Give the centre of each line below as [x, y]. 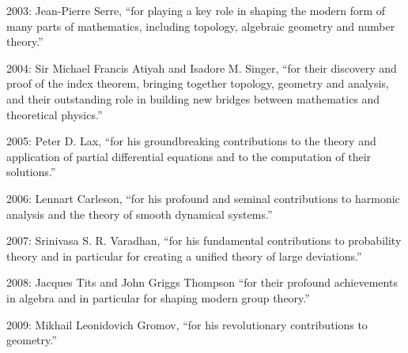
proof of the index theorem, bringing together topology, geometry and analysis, [198, 83]
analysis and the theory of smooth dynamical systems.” [140, 214]
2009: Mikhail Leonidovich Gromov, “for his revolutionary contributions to [187, 324]
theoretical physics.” [55, 114]
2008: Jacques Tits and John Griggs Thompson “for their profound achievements [202, 282]
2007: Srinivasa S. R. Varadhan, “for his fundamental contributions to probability [204, 240]
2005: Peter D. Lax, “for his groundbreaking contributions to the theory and [191, 141]
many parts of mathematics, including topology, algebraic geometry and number [201, 26]
